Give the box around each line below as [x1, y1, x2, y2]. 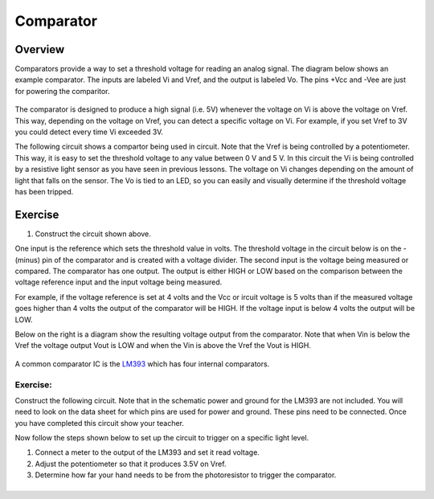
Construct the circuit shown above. [35, 229, 152, 239]
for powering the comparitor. [14, 86, 110, 96]
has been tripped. [14, 186, 74, 196]
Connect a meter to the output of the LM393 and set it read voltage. [35, 448, 260, 457]
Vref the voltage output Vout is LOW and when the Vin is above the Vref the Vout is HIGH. [14, 341, 311, 350]
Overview [14, 43, 65, 56]
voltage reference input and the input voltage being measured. [14, 277, 223, 287]
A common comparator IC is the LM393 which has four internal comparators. [14, 358, 270, 369]
